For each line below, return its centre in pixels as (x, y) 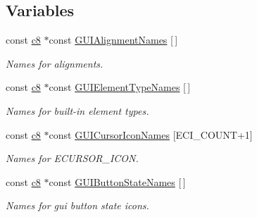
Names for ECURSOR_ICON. (72, 158)
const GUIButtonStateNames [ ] (117, 181)
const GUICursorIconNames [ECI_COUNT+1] (151, 134)
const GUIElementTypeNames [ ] (120, 87)
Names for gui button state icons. (77, 205)
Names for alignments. (55, 63)
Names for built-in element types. (77, 110)
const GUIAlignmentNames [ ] (113, 40)
